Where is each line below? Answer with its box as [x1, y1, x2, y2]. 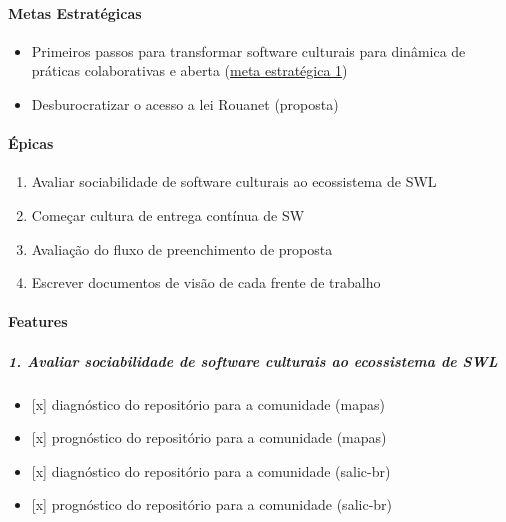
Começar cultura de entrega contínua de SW [31, 204, 305, 225]
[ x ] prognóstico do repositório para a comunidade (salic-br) [31, 494, 393, 515]
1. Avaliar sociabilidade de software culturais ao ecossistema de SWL [8, 350, 498, 371]
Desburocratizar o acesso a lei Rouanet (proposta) [31, 93, 339, 114]
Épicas [8, 133, 54, 154]
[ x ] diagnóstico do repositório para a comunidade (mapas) [31, 393, 385, 414]
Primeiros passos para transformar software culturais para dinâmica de [31, 40, 466, 61]
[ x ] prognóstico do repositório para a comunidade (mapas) [31, 427, 387, 448]
